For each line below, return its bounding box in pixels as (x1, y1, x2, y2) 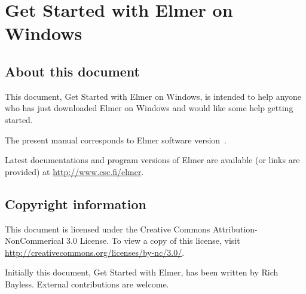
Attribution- (213, 222, 258, 235)
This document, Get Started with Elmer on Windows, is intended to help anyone (5, 90, 302, 102)
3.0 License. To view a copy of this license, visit (66, 234, 240, 247)
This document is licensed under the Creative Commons (5, 222, 210, 235)
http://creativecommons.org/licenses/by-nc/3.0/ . (5, 246, 185, 258)
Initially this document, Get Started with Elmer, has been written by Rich (5, 266, 279, 278)
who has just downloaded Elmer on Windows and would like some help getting (5, 102, 293, 114)
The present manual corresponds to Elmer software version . (5, 133, 227, 146)
